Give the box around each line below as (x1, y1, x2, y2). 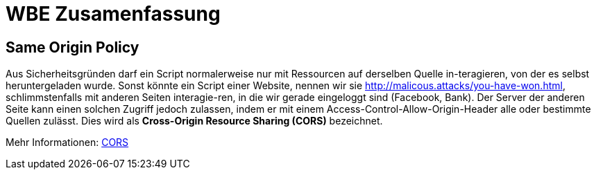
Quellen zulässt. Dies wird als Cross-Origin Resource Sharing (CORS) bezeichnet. (6, 115, 383, 127)
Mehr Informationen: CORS (6, 136, 129, 149)
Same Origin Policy (6, 38, 139, 56)
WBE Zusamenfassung (6, 2, 221, 26)
